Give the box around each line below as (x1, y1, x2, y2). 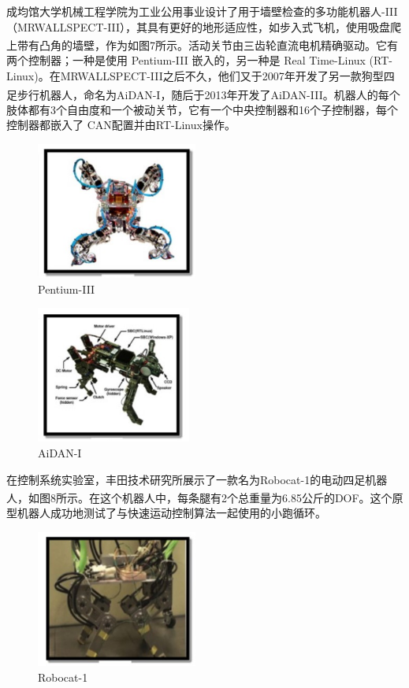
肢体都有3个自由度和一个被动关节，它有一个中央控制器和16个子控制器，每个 (6, 101, 398, 117)
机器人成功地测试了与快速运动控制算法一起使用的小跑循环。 (17, 505, 326, 521)
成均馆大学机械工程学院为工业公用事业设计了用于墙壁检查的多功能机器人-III (6, 3, 398, 19)
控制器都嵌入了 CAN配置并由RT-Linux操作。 (6, 117, 236, 133)
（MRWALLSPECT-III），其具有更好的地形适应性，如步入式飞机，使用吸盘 (6, 18, 391, 35)
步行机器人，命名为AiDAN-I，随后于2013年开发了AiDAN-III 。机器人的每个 (17, 86, 400, 102)
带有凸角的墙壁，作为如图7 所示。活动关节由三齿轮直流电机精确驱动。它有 (17, 36, 398, 53)
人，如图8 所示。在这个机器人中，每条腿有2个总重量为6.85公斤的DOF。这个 (6, 489, 392, 505)
